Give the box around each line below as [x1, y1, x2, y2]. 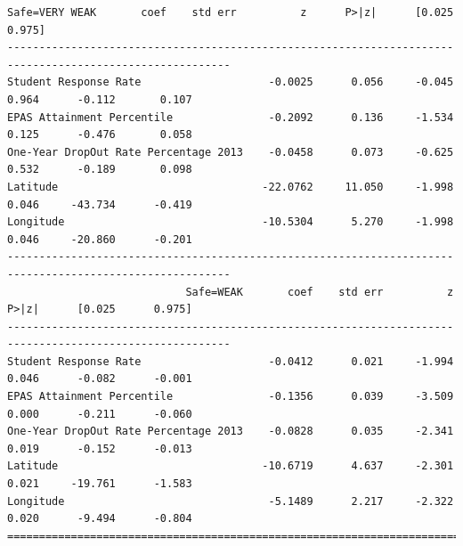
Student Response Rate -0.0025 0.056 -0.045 [7, 76, 454, 89]
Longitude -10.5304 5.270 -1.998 [7, 216, 454, 229]
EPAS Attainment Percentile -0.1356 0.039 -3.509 [7, 390, 454, 403]
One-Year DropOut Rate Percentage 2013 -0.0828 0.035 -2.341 [7, 425, 454, 438]
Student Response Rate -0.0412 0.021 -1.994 [7, 354, 454, 368]
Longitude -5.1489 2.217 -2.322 [7, 494, 454, 508]
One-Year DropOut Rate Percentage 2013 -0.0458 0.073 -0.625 [7, 145, 454, 159]
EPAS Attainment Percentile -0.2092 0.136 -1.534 [7, 110, 454, 124]
